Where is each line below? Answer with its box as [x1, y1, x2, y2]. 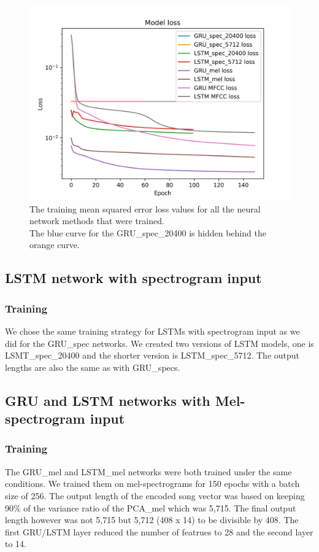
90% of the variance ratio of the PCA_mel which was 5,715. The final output [5, 501, 296, 514]
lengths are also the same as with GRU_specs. [5, 360, 180, 373]
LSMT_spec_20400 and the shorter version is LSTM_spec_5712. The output [5, 349, 300, 362]
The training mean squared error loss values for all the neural [29, 202, 261, 215]
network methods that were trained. [29, 214, 164, 227]
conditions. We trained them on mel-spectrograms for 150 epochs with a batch [5, 477, 300, 490]
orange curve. [29, 238, 80, 251]
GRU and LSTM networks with [5, 391, 210, 410]
